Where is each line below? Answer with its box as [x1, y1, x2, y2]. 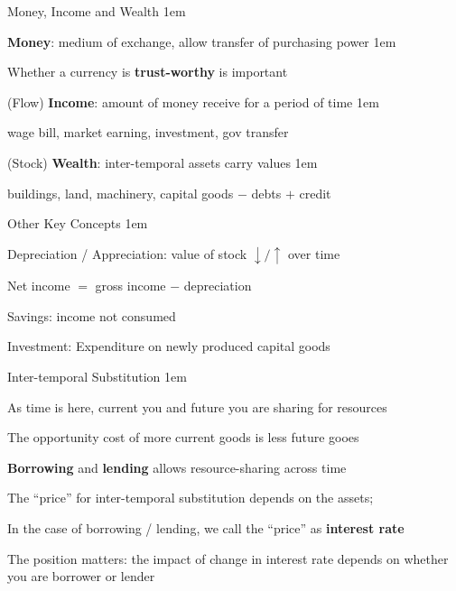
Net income [7, 276, 70, 295]
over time [287, 244, 340, 263]
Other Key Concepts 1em [7, 214, 148, 233]
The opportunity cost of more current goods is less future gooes [7, 428, 359, 447]
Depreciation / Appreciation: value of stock [7, 244, 247, 263]
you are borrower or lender [7, 567, 155, 586]
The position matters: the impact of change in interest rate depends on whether [7, 549, 449, 568]
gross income [95, 276, 166, 295]
